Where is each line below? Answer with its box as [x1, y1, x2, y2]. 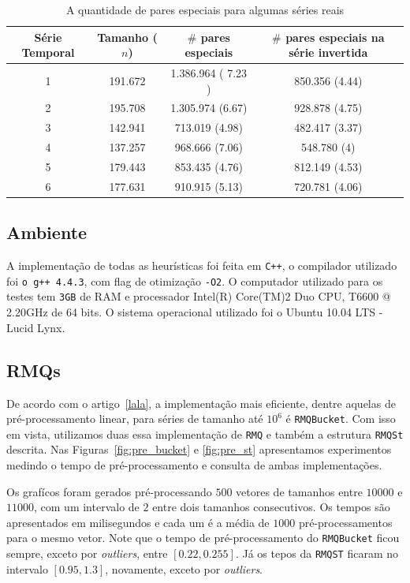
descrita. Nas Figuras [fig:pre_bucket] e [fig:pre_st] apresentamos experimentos [6, 441, 392, 458]
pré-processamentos [298, 514, 393, 530]
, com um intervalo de [34, 499, 140, 515]
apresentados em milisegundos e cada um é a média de [6, 514, 270, 530]
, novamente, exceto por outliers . [105, 560, 263, 577]
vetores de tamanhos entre [236, 483, 363, 499]
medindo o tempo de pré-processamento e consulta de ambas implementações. [6, 457, 382, 473]
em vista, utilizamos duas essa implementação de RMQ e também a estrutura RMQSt [6, 425, 404, 442]
